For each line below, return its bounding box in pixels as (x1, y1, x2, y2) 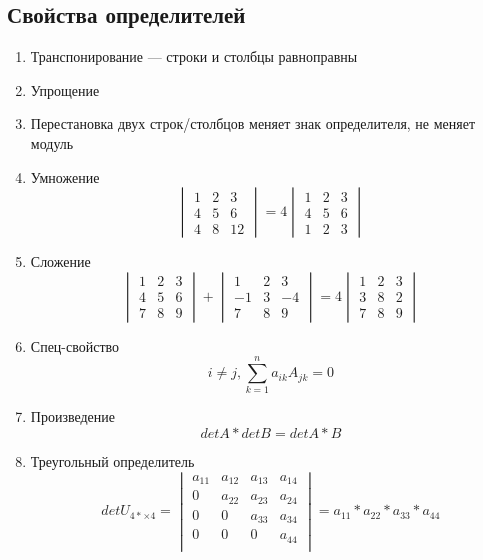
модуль (30, 132, 74, 153)
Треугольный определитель (30, 451, 195, 472)
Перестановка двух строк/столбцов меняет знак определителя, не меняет (30, 113, 476, 134)
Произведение (30, 406, 116, 427)
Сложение (30, 251, 91, 272)
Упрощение (30, 79, 100, 100)
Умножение (30, 166, 100, 187)
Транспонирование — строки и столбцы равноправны (30, 46, 358, 67)
